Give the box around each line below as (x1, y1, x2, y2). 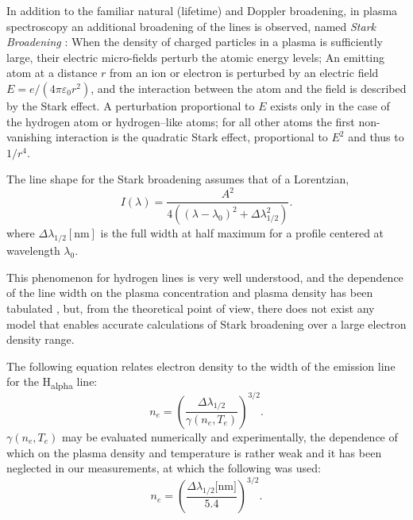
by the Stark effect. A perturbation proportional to (6, 97, 255, 114)
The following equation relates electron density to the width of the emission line (6, 357, 396, 374)
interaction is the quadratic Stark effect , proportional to (55, 129, 328, 145)
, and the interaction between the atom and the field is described (91, 79, 407, 96)
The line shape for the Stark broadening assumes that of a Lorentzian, (6, 171, 349, 187)
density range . (6, 331, 75, 348)
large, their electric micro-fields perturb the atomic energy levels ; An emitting (6, 48, 385, 65)
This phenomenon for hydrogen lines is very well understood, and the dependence (6, 268, 403, 285)
